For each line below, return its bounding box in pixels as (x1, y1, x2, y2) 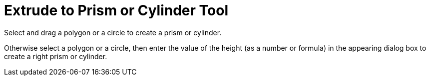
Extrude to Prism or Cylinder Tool (4, 2, 229, 19)
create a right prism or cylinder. (4, 52, 107, 61)
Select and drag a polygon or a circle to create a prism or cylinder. (4, 28, 222, 37)
